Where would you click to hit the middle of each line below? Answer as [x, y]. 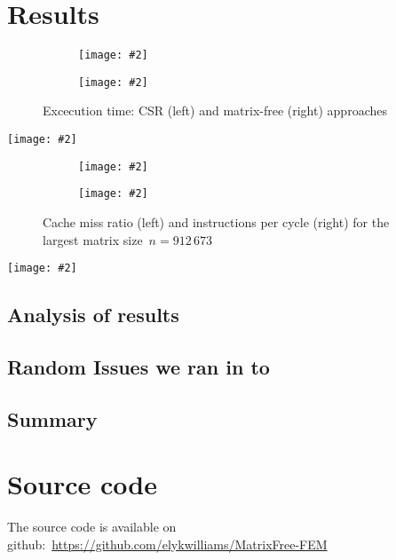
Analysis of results [93, 315]
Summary [52, 418]
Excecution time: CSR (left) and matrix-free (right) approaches [215, 110]
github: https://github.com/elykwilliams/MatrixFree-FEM [167, 544]
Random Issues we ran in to [139, 367]
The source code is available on [92, 527]
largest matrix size [93, 239]
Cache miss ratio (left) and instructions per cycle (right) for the [216, 222]
